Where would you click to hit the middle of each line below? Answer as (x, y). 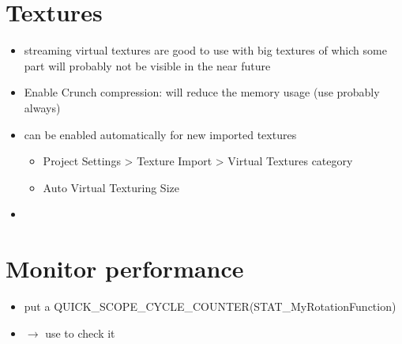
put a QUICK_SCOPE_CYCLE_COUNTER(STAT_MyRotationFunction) (210, 306)
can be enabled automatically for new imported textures (160, 134)
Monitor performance (125, 268)
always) (42, 107)
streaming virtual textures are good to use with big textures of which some (205, 50)
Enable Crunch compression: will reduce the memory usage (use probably (202, 92)
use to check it (80, 333)
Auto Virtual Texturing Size (111, 187)
